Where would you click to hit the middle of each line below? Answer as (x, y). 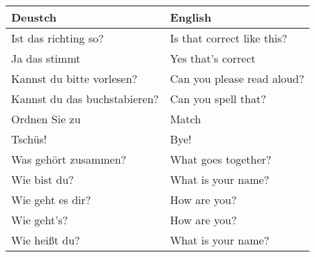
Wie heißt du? (46, 240)
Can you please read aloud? (237, 78)
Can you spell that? (218, 99)
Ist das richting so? (57, 38)
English (191, 17)
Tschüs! (29, 139)
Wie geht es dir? (51, 200)
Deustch (34, 17)
